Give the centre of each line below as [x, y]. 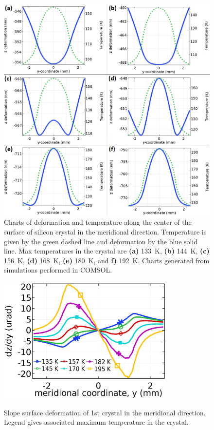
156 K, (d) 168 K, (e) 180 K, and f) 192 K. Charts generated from [107, 260]
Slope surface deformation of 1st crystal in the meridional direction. [105, 412]
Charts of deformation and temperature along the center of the [98, 222]
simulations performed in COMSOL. [58, 270]
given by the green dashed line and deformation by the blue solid [101, 241]
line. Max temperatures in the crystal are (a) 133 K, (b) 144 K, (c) [107, 251]
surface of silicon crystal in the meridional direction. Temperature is [105, 231]
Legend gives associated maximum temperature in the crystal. [96, 422]
